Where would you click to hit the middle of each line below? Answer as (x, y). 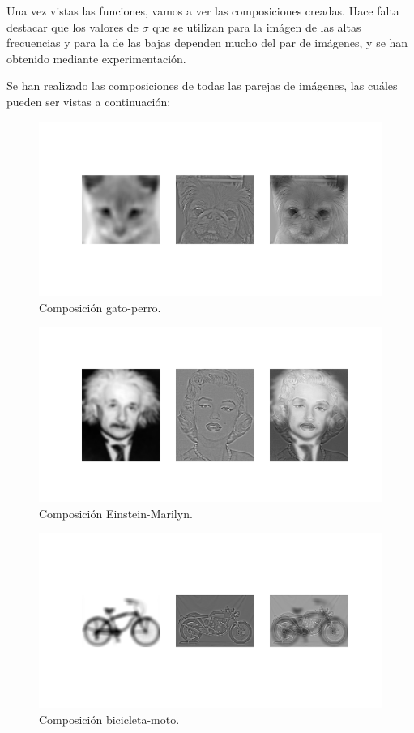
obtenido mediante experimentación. (96, 58)
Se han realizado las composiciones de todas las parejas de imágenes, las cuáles (202, 86)
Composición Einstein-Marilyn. (116, 513)
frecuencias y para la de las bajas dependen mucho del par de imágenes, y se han (207, 43)
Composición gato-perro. (100, 307)
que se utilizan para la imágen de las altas (257, 26)
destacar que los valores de (73, 26)
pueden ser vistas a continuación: (89, 101)
